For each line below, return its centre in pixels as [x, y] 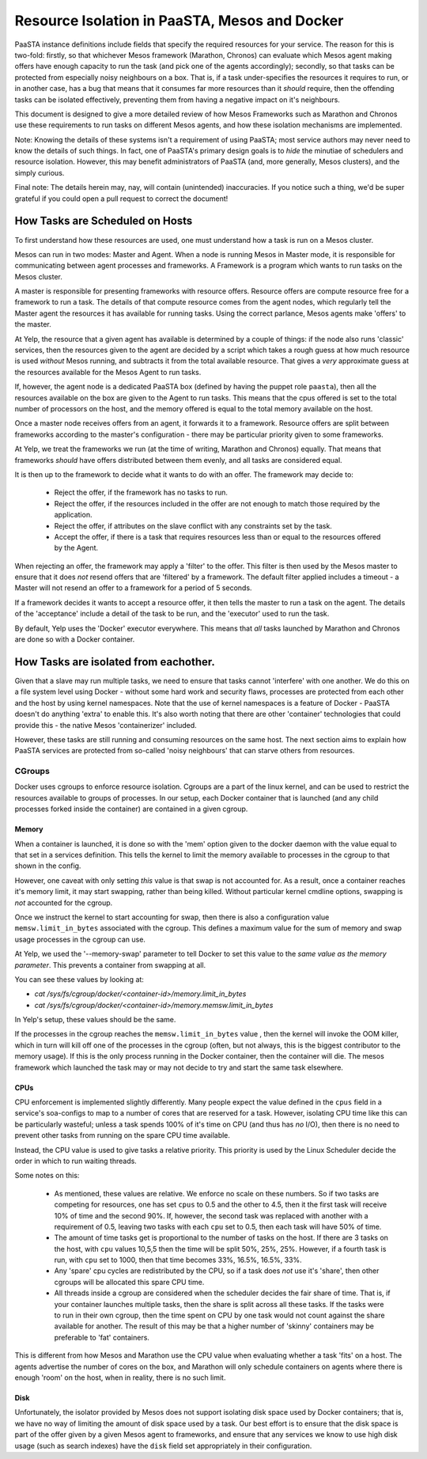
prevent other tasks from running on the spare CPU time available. [123, 1135]
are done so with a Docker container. [75, 639]
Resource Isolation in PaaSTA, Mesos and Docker [179, 21]
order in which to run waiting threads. [76, 1161]
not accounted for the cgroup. [64, 903]
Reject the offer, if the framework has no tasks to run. [141, 493]
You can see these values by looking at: [79, 979]
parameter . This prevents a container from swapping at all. [110, 964]
